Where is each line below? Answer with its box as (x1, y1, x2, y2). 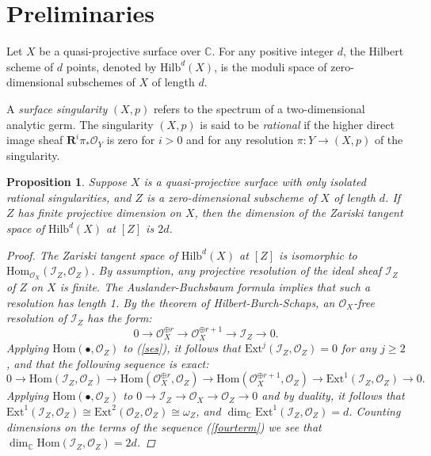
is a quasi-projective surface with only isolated (143, 173, 366, 190)
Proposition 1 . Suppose (6, 173, 127, 190)
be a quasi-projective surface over (39, 43, 201, 59)
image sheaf (6, 131, 63, 148)
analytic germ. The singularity (6, 116, 154, 132)
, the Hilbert (342, 43, 404, 59)
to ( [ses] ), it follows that (123, 340, 241, 356)
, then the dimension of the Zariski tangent (194, 204, 403, 221)
